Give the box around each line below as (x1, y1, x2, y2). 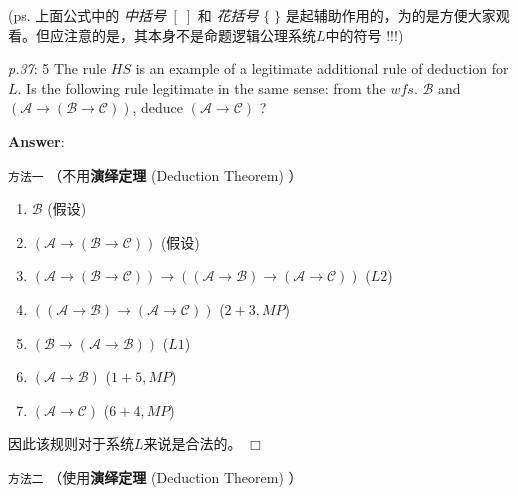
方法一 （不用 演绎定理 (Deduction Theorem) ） (8, 164, 303, 185)
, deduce (132, 97, 184, 118)
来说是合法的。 (143, 433, 242, 454)
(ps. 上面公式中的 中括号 (8, 5, 166, 25)
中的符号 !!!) (325, 24, 404, 45)
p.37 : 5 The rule (8, 58, 107, 79)
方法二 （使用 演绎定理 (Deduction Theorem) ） (8, 466, 303, 487)
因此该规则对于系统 (8, 433, 134, 454)
